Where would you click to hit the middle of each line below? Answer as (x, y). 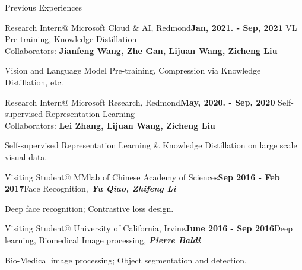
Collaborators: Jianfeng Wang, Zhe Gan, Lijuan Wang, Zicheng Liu (141, 50)
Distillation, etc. (34, 82)
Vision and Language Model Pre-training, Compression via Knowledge (133, 70)
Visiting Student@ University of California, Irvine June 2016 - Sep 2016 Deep (149, 228)
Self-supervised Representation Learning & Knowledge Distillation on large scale (151, 145)
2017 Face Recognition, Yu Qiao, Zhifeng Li (90, 188)
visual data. (26, 156)
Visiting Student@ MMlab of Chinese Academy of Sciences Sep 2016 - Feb (142, 177)
